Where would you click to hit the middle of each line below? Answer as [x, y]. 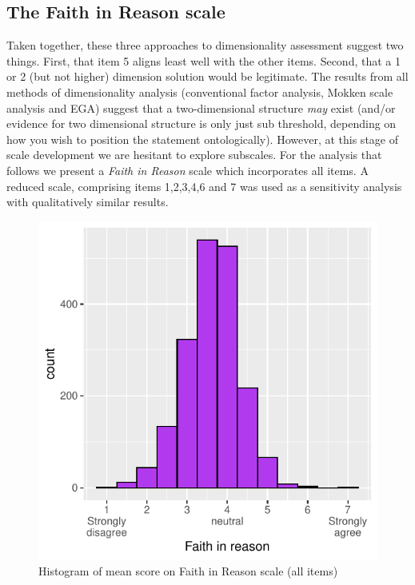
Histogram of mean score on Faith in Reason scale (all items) [188, 571]
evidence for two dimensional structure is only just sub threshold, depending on [202, 123]
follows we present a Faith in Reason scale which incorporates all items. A [188, 170]
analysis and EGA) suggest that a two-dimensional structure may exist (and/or [201, 107]
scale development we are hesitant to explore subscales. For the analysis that [194, 155]
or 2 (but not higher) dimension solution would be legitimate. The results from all [207, 76]
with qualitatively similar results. [88, 202]
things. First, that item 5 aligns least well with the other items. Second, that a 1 [204, 60]
